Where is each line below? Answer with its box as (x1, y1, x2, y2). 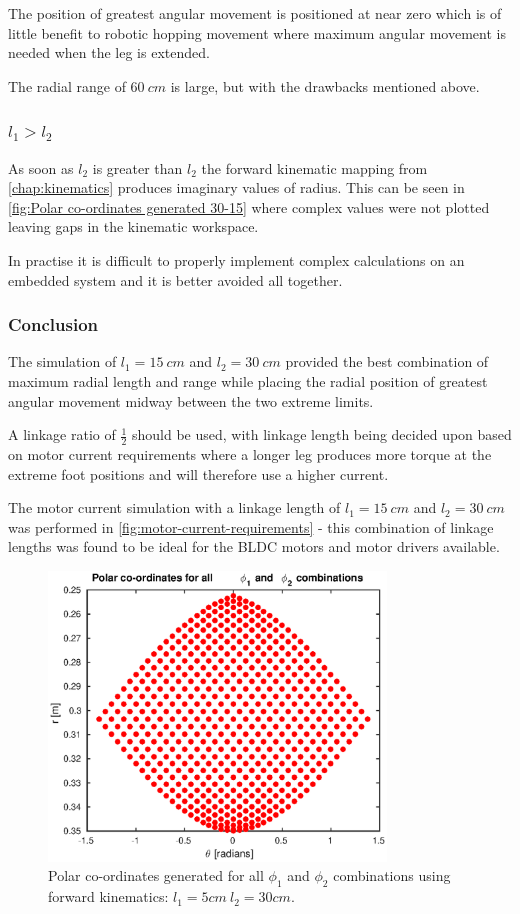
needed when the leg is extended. (8, 42, 210, 63)
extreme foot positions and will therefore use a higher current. (8, 463, 389, 484)
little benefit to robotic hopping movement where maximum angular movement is (8, 22, 506, 43)
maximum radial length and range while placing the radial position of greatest (8, 370, 488, 391)
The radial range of (8, 75, 126, 96)
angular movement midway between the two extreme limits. (8, 390, 374, 411)
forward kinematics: (48, 886, 169, 907)
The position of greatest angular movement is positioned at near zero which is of (8, 3, 502, 23)
